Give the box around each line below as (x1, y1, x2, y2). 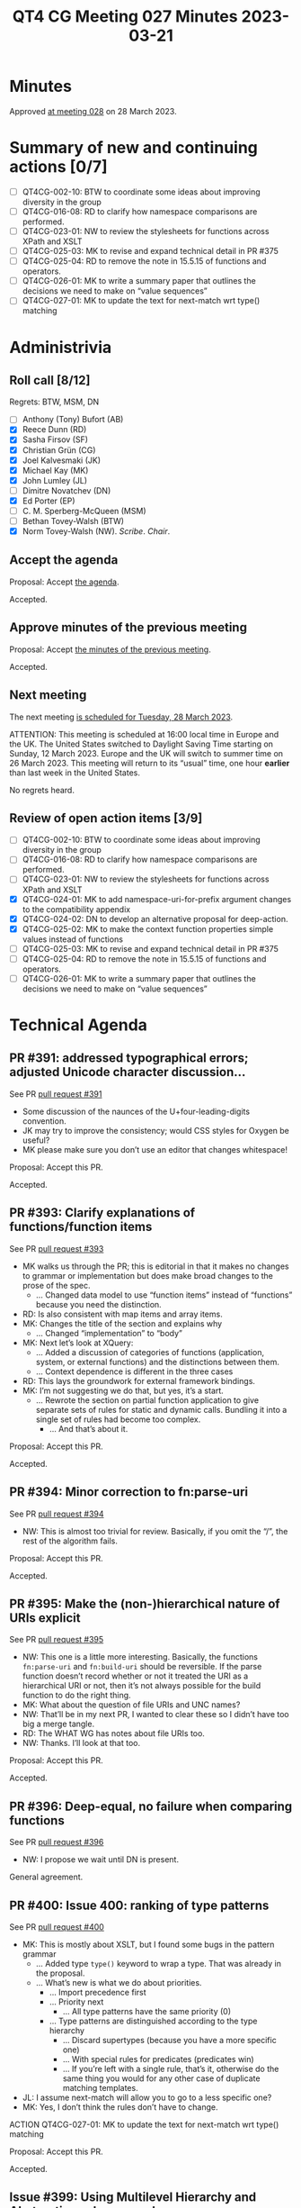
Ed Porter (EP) (22, 495, 75, 506)
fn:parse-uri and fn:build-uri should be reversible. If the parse (22, 1661, 262, 1672)
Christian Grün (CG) (22, 444, 96, 456)
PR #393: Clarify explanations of (9, 1205, 196, 1221)
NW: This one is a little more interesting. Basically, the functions (22, 1651, 259, 1662)
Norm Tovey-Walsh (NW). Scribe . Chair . (22, 526, 171, 537)
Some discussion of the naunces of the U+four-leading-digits (22, 1106, 250, 1117)
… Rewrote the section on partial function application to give (35, 1394, 259, 1406)
